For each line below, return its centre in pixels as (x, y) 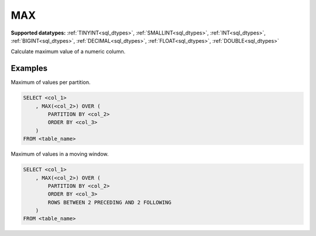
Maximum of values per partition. (51, 83)
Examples (29, 68)
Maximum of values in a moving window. (60, 154)
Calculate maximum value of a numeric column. (68, 52)
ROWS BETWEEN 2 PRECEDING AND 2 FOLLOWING (110, 202)
